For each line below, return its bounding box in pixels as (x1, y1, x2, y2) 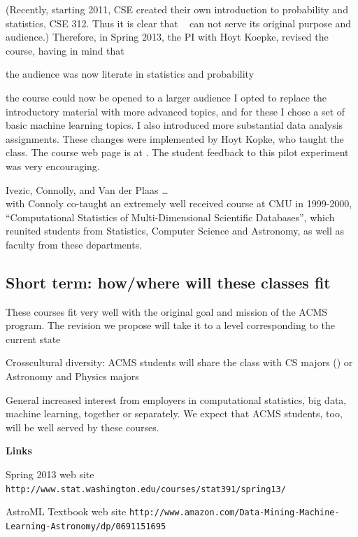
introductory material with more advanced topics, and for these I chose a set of (6, 104, 345, 118)
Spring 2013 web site (6, 467, 94, 482)
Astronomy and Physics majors (6, 369, 139, 384)
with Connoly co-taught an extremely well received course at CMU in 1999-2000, (6, 196, 352, 211)
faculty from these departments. (6, 237, 143, 251)
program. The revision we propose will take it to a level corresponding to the (6, 318, 336, 333)
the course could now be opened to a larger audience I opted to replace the (6, 90, 327, 104)
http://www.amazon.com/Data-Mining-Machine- (129, 508, 340, 518)
